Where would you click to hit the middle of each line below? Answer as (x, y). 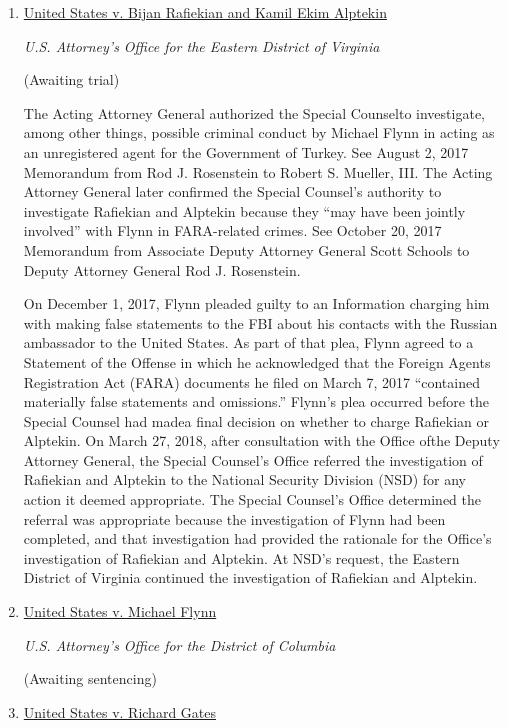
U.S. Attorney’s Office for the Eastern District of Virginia (201, 45)
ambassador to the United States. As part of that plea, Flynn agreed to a (248, 342)
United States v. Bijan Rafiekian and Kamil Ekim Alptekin (205, 12)
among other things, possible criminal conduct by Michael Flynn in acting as (259, 132)
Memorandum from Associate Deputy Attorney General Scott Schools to (246, 249)
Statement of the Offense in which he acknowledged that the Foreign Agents (257, 361)
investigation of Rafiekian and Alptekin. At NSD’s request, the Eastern (241, 557)
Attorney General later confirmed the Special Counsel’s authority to (232, 191)
